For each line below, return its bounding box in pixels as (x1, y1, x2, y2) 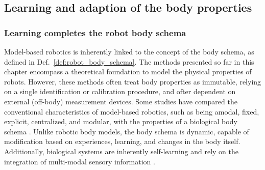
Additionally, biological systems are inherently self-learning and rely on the (4, 146, 239, 156)
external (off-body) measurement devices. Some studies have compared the (4, 96, 237, 106)
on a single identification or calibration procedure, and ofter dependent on (4, 86, 236, 97)
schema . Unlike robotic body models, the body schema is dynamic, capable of (4, 126, 249, 136)
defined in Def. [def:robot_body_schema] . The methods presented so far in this (4, 56, 254, 67)
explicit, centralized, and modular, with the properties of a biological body (4, 116, 237, 127)
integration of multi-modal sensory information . (4, 156, 155, 166)
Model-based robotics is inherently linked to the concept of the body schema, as (4, 46, 254, 56)
